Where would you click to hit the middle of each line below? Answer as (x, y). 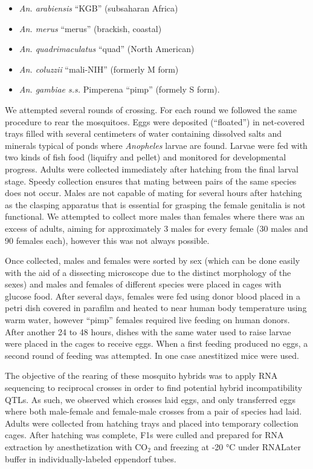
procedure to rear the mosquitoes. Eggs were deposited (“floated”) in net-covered (155, 121)
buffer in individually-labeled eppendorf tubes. (91, 458)
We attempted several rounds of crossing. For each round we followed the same (151, 109)
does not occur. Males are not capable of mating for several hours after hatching (153, 193)
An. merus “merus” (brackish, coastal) (90, 28)
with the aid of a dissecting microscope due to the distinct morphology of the (148, 272)
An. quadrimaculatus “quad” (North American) (107, 49)
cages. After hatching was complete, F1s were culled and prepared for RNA (144, 435)
